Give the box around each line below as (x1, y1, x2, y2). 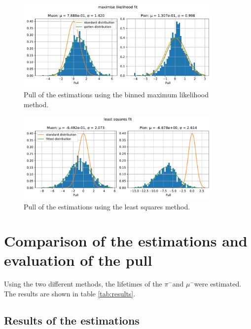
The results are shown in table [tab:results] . (4, 288, 136, 298)
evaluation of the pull (4, 250, 152, 270)
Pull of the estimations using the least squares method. (24, 202, 190, 212)
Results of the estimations (4, 312, 140, 328)
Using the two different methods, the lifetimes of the (4, 279, 162, 289)
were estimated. (194, 279, 242, 289)
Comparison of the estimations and (4, 231, 248, 251)
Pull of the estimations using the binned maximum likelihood (24, 89, 209, 100)
